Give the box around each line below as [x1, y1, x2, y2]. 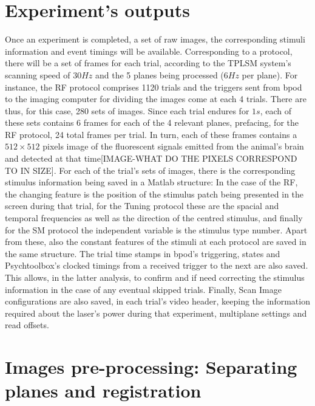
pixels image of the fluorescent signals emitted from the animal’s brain [42, 140, 304, 153]
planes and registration [5, 378, 202, 403]
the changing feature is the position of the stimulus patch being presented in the [5, 187, 304, 200]
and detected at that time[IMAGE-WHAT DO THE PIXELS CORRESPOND [5, 152, 297, 165]
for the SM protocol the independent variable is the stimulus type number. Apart [5, 223, 308, 236]
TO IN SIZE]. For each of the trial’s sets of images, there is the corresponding [5, 163, 296, 176]
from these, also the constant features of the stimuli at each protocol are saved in [5, 235, 307, 248]
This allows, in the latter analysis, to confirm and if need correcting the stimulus [5, 271, 305, 283]
